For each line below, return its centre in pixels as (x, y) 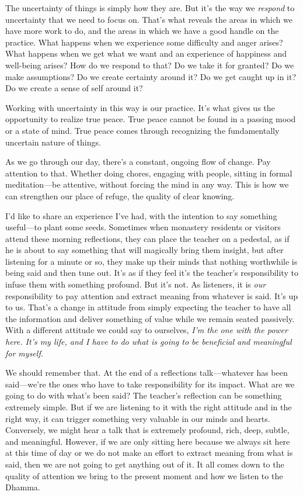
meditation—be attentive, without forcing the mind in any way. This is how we (147, 184)
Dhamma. (23, 487)
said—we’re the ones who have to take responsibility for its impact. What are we (150, 384)
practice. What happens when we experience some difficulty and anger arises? (144, 42)
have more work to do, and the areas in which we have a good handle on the (142, 31)
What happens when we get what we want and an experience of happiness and (146, 53)
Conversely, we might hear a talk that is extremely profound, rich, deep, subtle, (147, 430)
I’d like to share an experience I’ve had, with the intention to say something (141, 215)
